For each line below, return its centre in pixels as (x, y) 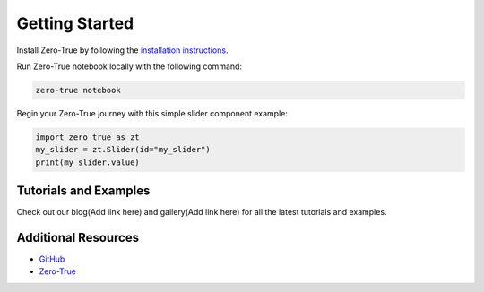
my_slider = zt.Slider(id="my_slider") (123, 150)
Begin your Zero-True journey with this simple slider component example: (152, 113)
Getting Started (75, 23)
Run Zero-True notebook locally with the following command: (129, 66)
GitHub (52, 259)
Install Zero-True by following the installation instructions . (122, 50)
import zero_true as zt (88, 137)
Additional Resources (78, 237)
